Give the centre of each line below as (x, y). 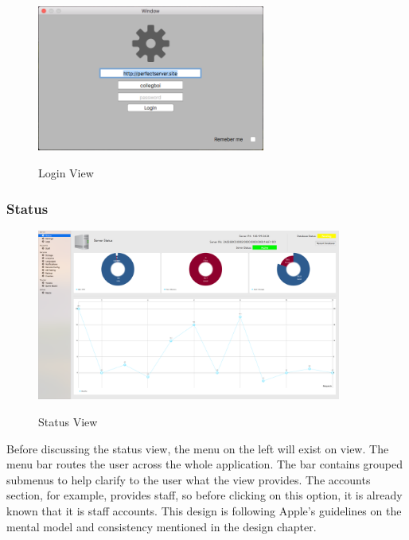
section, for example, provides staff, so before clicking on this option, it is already (204, 495)
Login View (66, 173)
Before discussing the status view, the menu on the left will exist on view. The (198, 448)
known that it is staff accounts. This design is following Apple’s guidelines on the (204, 511)
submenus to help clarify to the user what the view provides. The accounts (189, 479)
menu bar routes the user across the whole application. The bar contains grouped (205, 464)
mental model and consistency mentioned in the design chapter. (162, 526)
